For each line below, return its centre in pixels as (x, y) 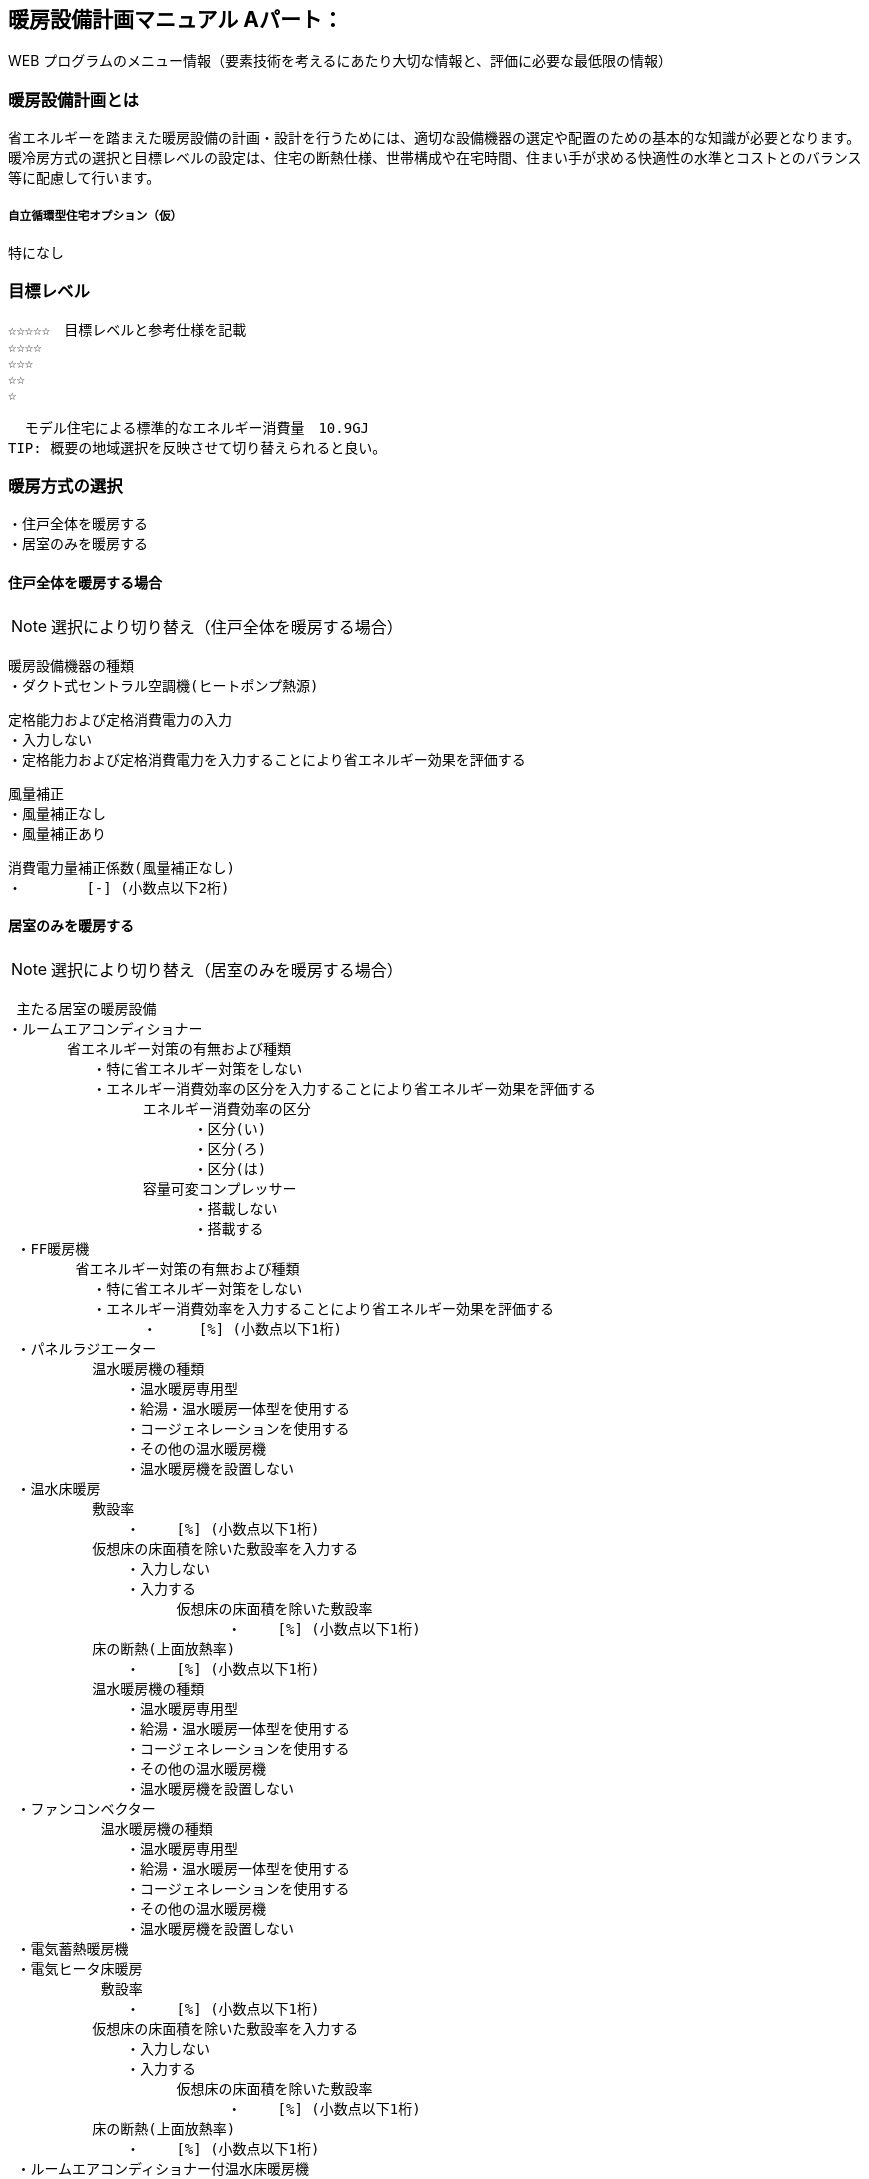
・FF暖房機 (53, 1248)
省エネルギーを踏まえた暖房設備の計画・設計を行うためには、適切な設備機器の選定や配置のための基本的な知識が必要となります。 (434, 138)
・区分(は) (230, 1168)
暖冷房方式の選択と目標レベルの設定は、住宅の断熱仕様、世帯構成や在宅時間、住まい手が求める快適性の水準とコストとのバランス (435, 158)
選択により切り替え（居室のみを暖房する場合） (227, 969)
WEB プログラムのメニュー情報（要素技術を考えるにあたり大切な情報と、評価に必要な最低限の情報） (340, 61)
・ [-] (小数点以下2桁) (119, 887)
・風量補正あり (57, 833)
